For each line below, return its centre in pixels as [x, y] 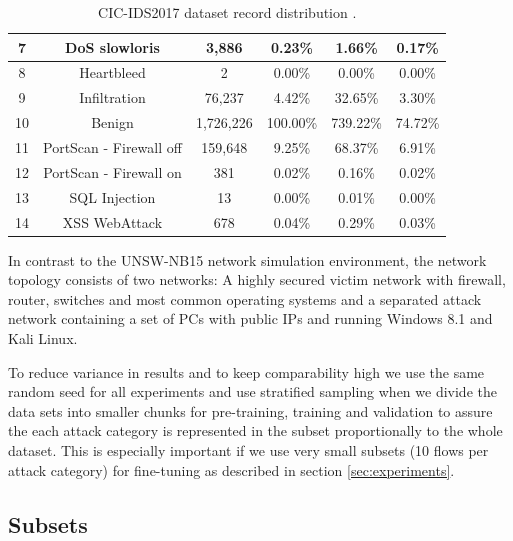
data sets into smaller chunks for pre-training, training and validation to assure [250, 410]
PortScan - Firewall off [112, 146]
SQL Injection [112, 196]
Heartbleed [112, 72]
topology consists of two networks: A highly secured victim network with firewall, [257, 279]
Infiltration [112, 97]
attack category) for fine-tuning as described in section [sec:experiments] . [231, 469]
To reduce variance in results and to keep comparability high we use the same [246, 371]
